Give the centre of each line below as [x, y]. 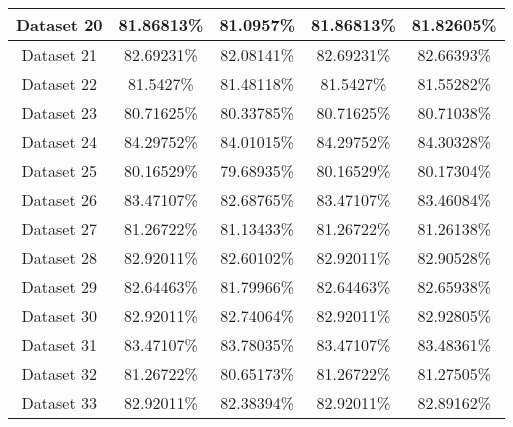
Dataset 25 [59, 170]
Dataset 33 [59, 402]
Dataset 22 [59, 83]
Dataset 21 [59, 54]
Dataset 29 [59, 286]
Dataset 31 [59, 344]
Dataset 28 [59, 257]
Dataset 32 [59, 373]
